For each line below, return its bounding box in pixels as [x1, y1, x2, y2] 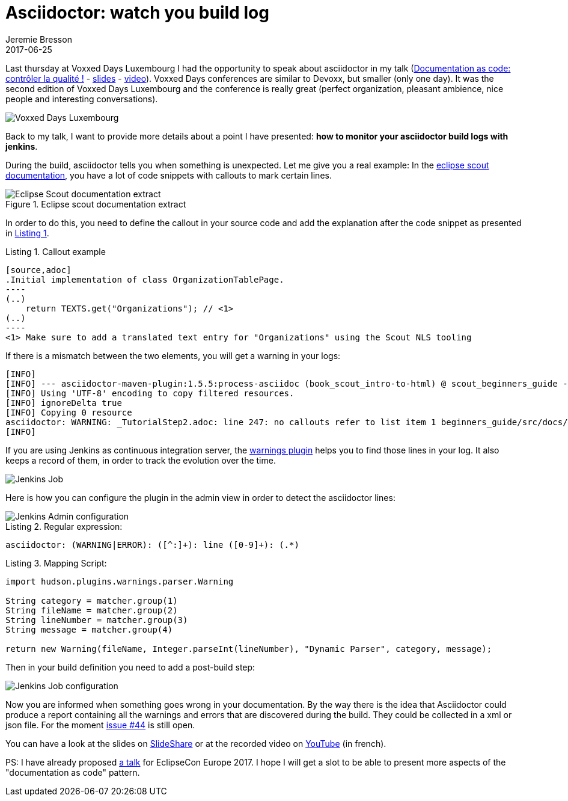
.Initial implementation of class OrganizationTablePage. [5, 274, 284, 284]
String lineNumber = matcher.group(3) [5, 615, 188, 625]
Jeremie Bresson [5, 34, 72, 44]
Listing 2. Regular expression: [5, 521, 123, 532]
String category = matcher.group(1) [5, 595, 178, 606]
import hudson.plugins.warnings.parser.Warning [5, 576, 234, 586]
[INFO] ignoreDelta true [5, 397, 122, 408]
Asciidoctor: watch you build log [5, 2, 269, 23]
